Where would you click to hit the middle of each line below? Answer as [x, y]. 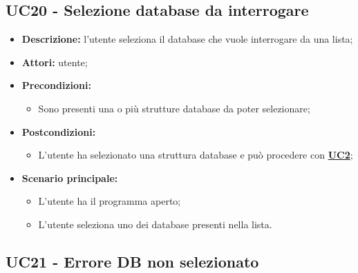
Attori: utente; [55, 62]
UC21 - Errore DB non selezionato [132, 261]
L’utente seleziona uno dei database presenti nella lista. [155, 224]
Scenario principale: [70, 178]
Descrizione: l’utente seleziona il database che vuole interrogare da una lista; [187, 39]
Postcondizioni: [59, 131]
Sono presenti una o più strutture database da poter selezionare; [174, 108]
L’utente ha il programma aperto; [110, 201]
